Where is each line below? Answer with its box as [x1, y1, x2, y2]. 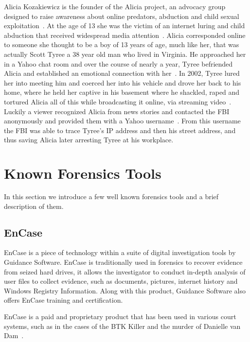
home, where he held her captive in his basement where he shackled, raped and [4, 87, 240, 97]
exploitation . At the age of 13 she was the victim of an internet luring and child [4, 20, 245, 31]
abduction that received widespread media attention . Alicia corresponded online [4, 30, 246, 40]
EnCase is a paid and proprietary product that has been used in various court [4, 311, 236, 321]
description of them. [4, 201, 64, 211]
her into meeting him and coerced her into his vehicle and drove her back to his [4, 77, 241, 87]
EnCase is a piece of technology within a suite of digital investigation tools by [4, 247, 236, 257]
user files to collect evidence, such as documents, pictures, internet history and [4, 276, 238, 286]
